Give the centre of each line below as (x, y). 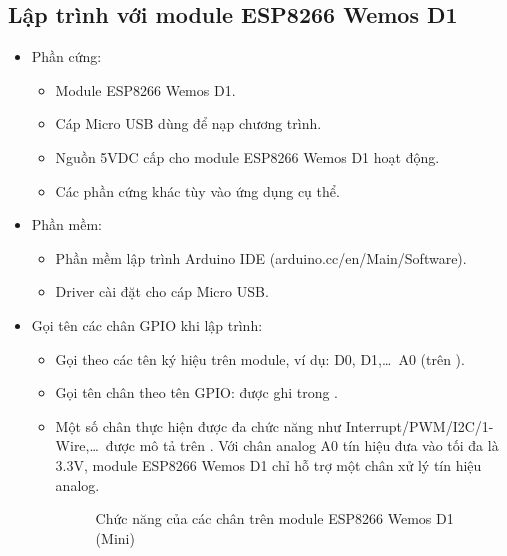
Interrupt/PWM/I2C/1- (419, 425)
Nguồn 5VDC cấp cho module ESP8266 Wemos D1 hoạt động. (247, 156)
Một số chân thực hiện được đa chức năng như (198, 425)
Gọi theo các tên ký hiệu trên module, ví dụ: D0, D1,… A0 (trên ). (260, 358)
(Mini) (115, 537)
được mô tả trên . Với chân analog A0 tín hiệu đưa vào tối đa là (302, 445)
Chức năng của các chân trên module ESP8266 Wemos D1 (274, 518)
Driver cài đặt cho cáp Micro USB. (162, 291)
